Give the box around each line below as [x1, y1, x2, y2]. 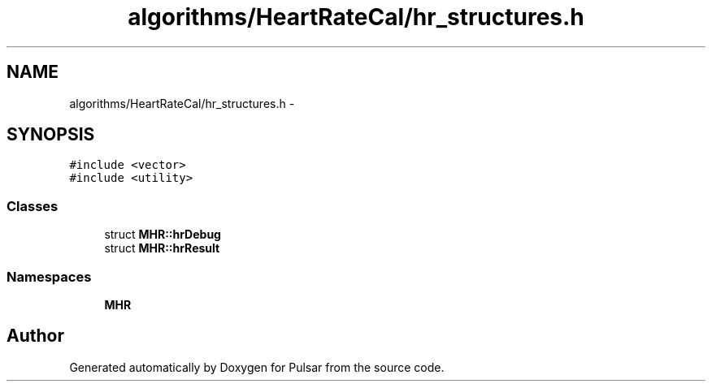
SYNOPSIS [7, 124, 95, 145]
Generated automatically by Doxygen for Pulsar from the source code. [69, 360, 445, 374]
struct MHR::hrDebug [104, 227, 221, 242]
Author [7, 325, 64, 347]
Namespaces [7, 268, 92, 285]
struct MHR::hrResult [104, 241, 220, 256]
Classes [7, 197, 59, 214]
